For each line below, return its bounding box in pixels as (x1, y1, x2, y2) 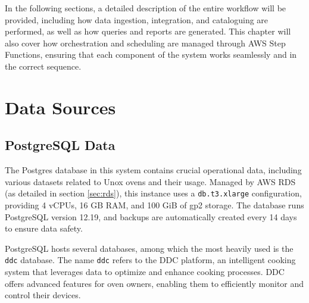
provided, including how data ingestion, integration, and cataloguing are (5, 13, 269, 26)
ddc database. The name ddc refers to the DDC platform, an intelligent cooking (5, 254, 296, 266)
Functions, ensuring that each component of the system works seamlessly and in (5, 48, 297, 61)
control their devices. (5, 289, 81, 301)
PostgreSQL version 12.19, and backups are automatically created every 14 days (5, 210, 297, 223)
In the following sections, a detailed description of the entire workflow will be (5, 2, 286, 14)
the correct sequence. (5, 60, 82, 72)
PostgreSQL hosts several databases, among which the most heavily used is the (5, 242, 294, 254)
